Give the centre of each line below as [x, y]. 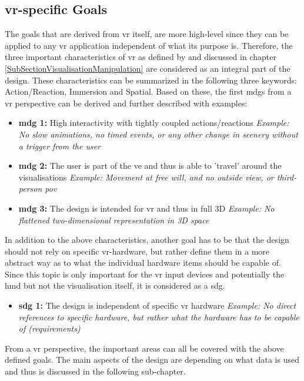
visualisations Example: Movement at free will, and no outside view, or [146, 177]
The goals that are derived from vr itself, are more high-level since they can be [147, 34]
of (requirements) [49, 328]
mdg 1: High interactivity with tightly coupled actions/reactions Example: [154, 123]
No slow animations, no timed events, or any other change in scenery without [158, 134]
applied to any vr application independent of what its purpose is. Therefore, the [149, 45]
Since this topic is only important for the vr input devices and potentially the [145, 274]
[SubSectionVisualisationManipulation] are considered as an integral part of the [148, 68]
